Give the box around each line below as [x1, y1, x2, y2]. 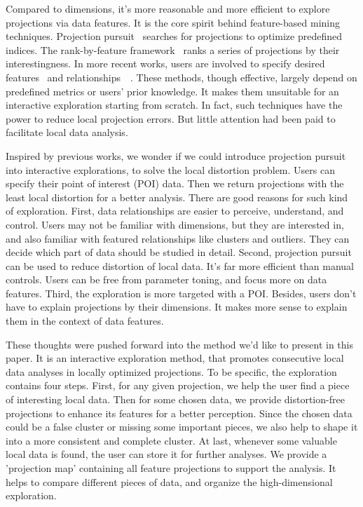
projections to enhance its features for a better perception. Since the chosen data [6, 405, 352, 420]
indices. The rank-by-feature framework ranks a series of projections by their [6, 42, 340, 57]
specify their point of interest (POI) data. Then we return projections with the [6, 176, 344, 191]
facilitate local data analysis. [6, 125, 128, 140]
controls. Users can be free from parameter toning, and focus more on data [6, 272, 327, 287]
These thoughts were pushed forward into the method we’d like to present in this [6, 337, 353, 351]
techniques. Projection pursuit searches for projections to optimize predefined [6, 29, 342, 43]
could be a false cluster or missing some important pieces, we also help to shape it [6, 419, 358, 434]
